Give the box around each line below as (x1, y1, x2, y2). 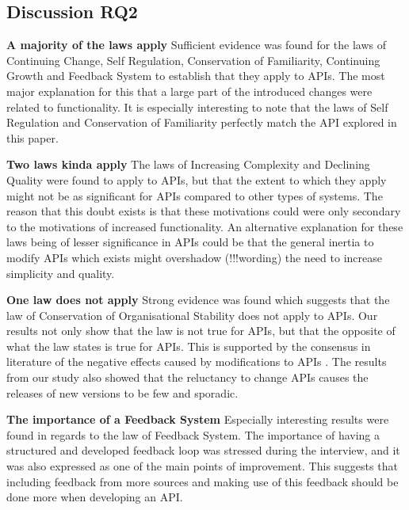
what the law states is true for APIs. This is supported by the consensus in (6, 337, 371, 354)
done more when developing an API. (6, 489, 183, 505)
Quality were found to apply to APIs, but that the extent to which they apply (6, 171, 387, 188)
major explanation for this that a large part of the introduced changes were (6, 82, 373, 99)
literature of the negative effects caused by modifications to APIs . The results (6, 353, 387, 370)
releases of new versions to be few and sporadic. (6, 384, 239, 401)
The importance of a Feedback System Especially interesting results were (6, 411, 389, 428)
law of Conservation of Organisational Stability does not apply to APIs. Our (6, 306, 378, 323)
